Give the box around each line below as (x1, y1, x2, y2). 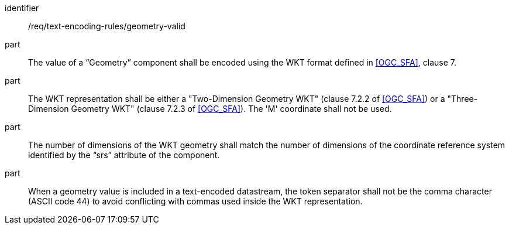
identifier (5, 3, 39, 13)
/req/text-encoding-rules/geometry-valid (28, 21, 185, 31)
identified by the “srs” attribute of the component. (28, 150, 220, 160)
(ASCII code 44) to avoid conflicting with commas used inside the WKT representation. (28, 196, 363, 206)
